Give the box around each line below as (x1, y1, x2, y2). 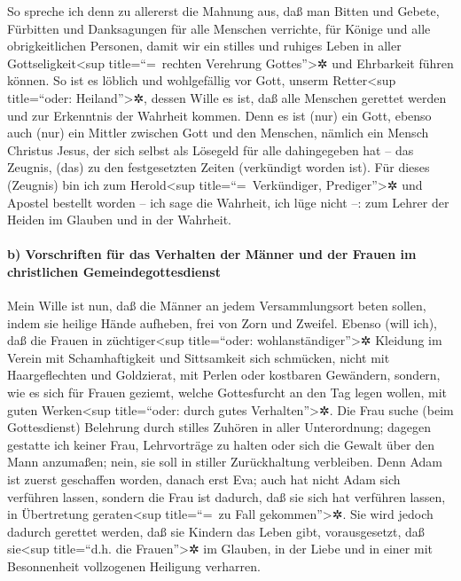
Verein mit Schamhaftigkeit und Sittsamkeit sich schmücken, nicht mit (7, 348, 390, 366)
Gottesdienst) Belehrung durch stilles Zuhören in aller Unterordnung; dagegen (7, 418, 432, 436)
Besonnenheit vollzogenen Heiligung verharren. (7, 557, 261, 576)
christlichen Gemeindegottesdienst (7, 262, 221, 280)
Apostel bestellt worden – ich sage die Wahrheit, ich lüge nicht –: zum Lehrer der (7, 192, 449, 211)
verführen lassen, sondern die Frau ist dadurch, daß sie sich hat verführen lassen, (7, 487, 446, 506)
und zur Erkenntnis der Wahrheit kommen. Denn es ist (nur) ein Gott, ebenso (7, 106, 432, 124)
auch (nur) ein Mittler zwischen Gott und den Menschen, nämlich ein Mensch (7, 123, 429, 142)
